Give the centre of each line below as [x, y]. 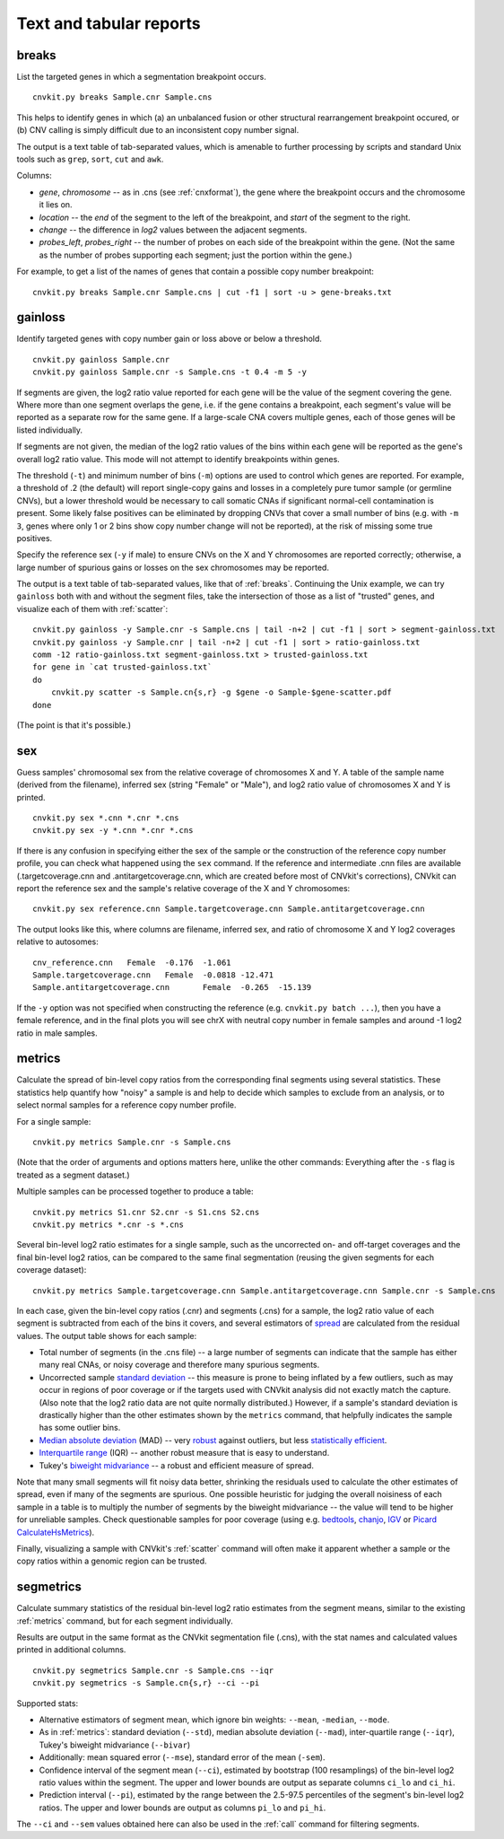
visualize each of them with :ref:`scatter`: [92, 609]
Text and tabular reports [109, 23]
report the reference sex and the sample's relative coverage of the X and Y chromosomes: [183, 889]
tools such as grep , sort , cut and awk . [90, 159]
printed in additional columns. [71, 1650]
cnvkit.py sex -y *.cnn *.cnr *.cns [113, 831]
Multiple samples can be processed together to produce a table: [135, 1191]
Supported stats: [48, 1703]
